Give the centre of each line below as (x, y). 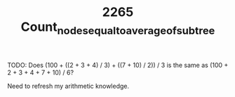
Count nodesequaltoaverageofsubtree (118, 28)
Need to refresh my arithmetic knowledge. (68, 86)
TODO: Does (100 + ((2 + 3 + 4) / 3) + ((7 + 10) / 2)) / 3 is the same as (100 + (118, 65)
